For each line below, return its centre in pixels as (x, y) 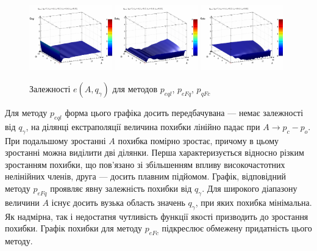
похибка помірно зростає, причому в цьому (198, 140)
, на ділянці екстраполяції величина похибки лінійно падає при (143, 126)
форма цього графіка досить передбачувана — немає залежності (184, 112)
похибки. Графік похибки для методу (74, 228)
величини (22, 202)
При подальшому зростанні (55, 140)
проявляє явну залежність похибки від (121, 188)
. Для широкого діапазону (250, 188)
